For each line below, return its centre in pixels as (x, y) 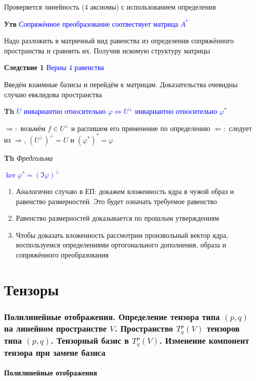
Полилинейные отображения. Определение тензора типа (112, 316)
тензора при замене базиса (55, 352)
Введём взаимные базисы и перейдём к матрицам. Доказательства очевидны (121, 84)
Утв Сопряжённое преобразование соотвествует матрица (91, 23)
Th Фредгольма (28, 157)
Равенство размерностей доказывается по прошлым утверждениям (117, 218)
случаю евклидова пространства (53, 94)
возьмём (33, 128)
